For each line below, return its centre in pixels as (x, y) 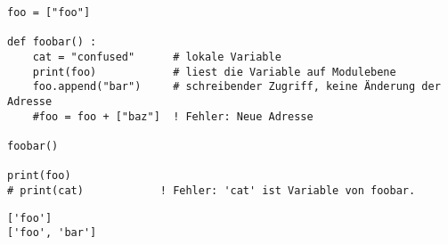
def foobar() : (52, 42)
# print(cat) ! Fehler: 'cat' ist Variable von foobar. (212, 190)
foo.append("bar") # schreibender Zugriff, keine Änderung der (236, 87)
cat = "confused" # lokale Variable (157, 57)
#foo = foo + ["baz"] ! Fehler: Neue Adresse (173, 116)
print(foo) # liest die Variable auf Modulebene (214, 72)
